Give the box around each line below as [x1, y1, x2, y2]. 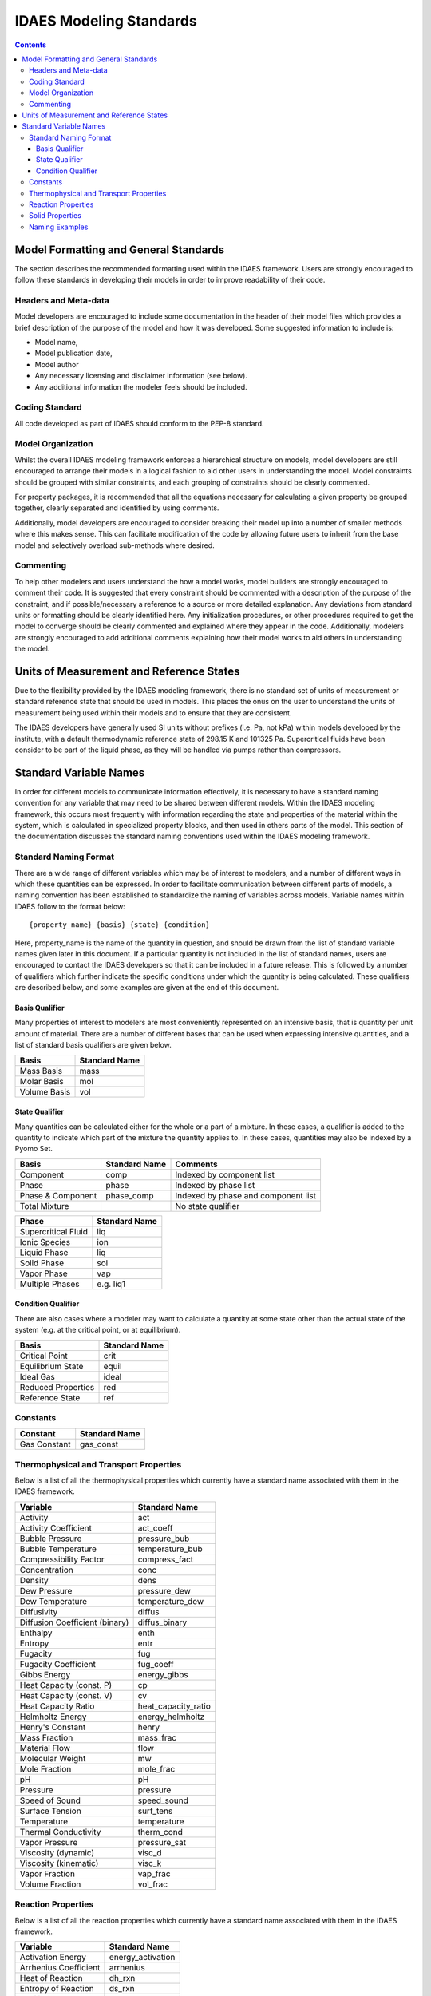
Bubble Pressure [19, 1533, 82, 1544]
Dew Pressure [19, 1585, 73, 1596]
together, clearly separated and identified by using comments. [14, 503, 219, 513]
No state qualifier [175, 1200, 240, 1211]
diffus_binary [137, 1617, 188, 1628]
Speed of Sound [19, 1795, 81, 1806]
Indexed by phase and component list [175, 1190, 317, 1201]
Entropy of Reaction [19, 1983, 95, 1994]
